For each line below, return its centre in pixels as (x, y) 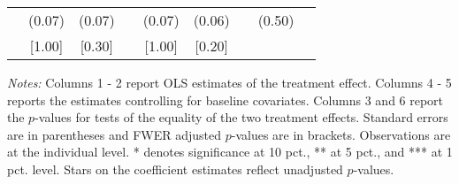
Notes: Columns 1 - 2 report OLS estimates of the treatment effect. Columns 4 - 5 (229, 82)
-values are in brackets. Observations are (341, 134)
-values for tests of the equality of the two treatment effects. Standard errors (241, 117)
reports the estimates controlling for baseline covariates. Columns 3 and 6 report (226, 100)
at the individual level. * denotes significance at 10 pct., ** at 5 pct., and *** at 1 (230, 152)
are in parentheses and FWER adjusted (115, 134)
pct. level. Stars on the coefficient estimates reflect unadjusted (175, 169)
